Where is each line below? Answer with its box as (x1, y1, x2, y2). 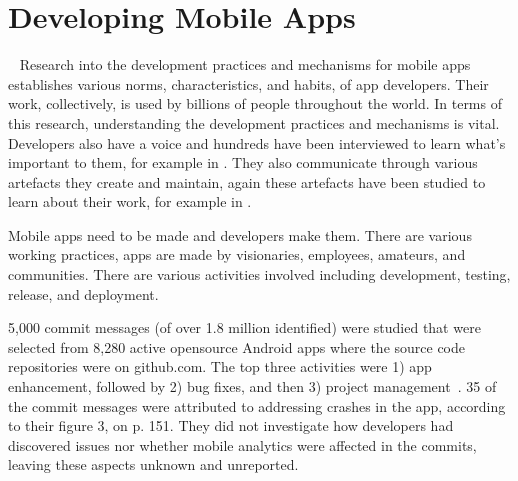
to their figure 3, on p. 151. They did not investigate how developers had (8, 415, 454, 436)
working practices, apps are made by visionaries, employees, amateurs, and (8, 244, 466, 265)
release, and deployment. (8, 283, 159, 304)
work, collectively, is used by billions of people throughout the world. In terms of (8, 93, 502, 114)
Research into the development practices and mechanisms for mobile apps (19, 54, 471, 75)
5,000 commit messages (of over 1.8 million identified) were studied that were (8, 317, 481, 338)
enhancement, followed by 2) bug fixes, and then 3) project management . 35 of (8, 376, 497, 397)
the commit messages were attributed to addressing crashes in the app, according (8, 395, 506, 416)
